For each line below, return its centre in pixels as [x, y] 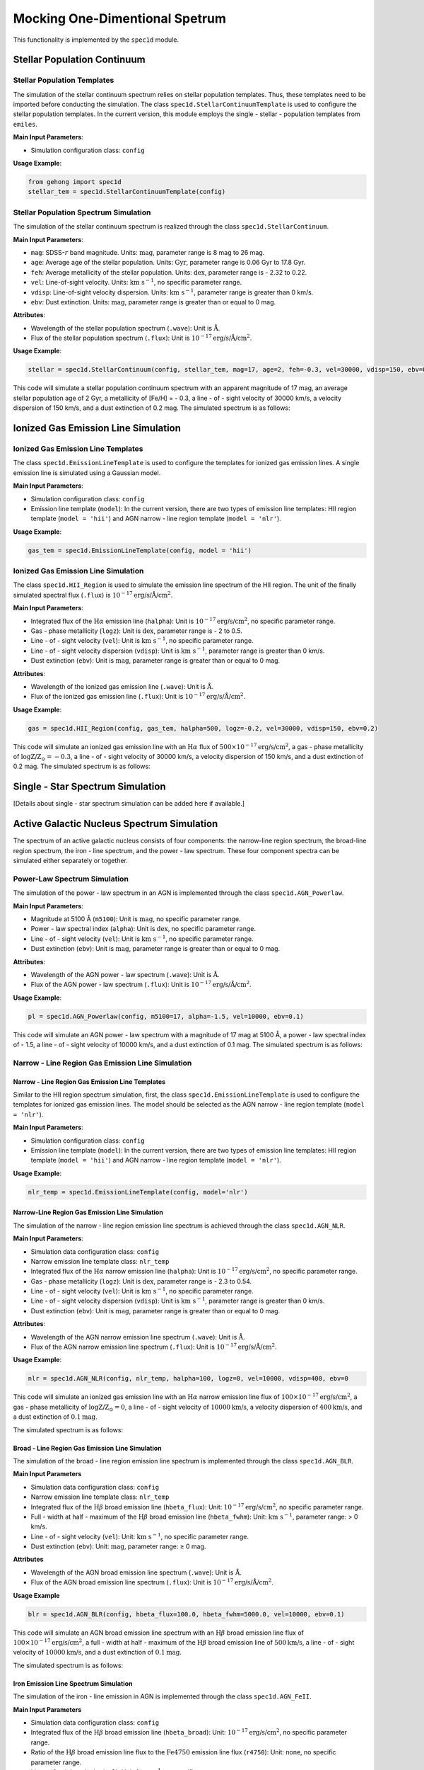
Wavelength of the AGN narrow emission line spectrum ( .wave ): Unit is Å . [138, 1337]
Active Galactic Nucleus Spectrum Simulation [116, 824]
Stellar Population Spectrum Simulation [82, 212]
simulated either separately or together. [71, 861]
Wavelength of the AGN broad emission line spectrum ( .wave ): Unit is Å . [136, 1572]
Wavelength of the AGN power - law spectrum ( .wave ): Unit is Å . [125, 974]
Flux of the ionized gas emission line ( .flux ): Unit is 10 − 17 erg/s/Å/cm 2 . [138, 696]
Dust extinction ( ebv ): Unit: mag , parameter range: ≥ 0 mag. [118, 1546]
